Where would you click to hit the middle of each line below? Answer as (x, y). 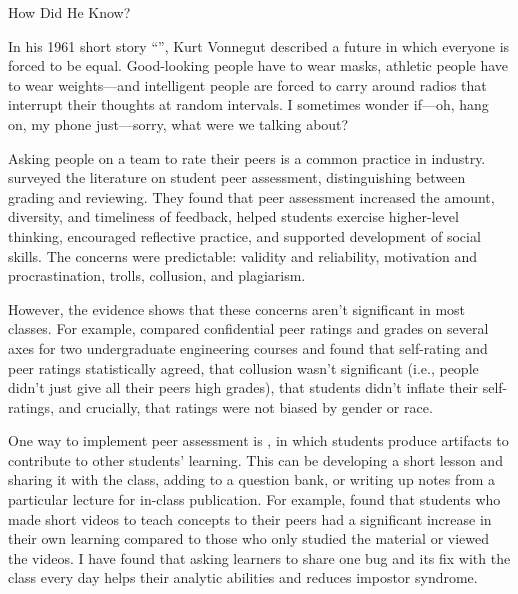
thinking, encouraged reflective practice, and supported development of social (244, 235)
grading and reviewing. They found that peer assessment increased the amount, (251, 196)
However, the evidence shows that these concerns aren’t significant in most (237, 308)
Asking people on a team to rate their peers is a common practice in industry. (247, 157)
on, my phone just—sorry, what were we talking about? (178, 123)
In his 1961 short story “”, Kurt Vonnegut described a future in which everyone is (259, 45)
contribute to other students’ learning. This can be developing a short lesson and (255, 459)
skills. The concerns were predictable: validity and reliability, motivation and (243, 255)
